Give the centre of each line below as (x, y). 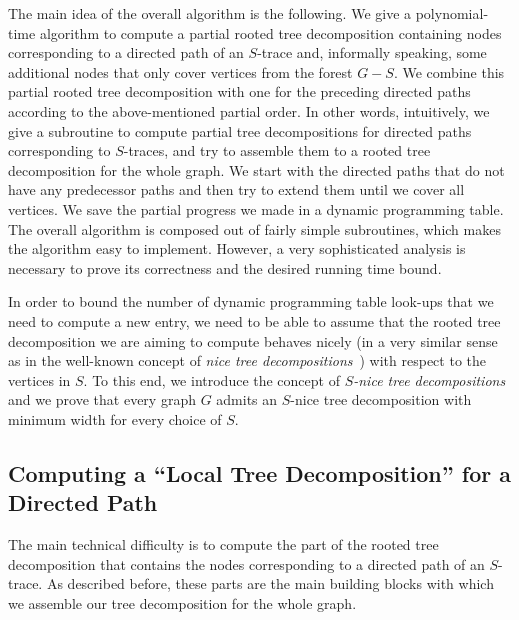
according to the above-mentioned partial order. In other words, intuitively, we (249, 110)
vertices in (39, 379)
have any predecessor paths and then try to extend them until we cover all (236, 189)
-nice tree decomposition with (381, 399)
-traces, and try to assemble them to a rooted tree (277, 150)
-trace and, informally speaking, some (372, 52)
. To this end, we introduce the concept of (211, 379)
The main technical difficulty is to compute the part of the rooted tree (223, 544)
